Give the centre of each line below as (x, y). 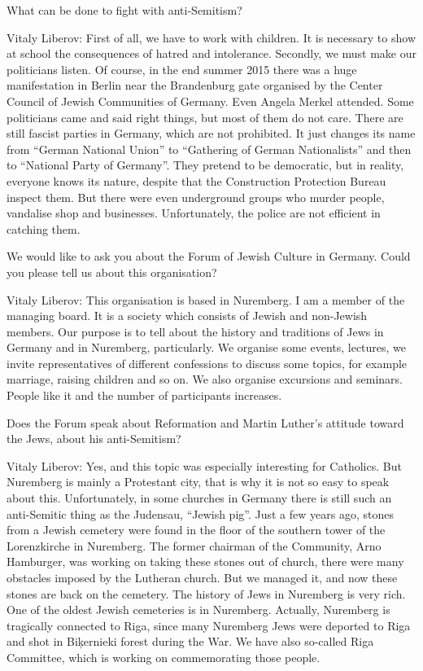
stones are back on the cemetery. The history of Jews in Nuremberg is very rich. (206, 593)
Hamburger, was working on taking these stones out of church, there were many (205, 561)
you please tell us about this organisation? (112, 272)
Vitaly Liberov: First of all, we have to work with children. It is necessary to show (211, 37)
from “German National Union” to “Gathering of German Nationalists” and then (209, 149)
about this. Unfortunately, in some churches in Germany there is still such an (199, 498)
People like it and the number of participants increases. (144, 395)
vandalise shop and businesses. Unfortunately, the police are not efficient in (194, 213)
